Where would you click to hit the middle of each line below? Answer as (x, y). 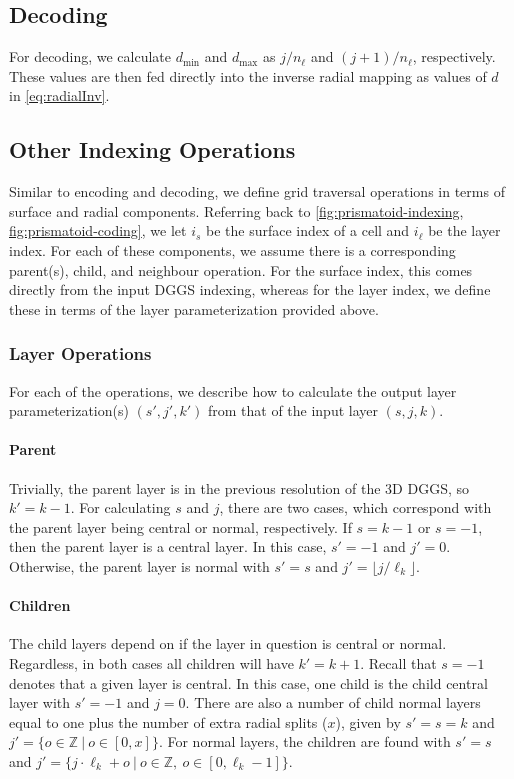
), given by (368, 721)
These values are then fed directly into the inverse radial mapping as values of (248, 75)
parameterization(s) (69, 410)
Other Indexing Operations (152, 149)
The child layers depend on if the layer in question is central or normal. (228, 643)
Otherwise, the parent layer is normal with (139, 565)
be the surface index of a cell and (308, 230)
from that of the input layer (292, 410)
